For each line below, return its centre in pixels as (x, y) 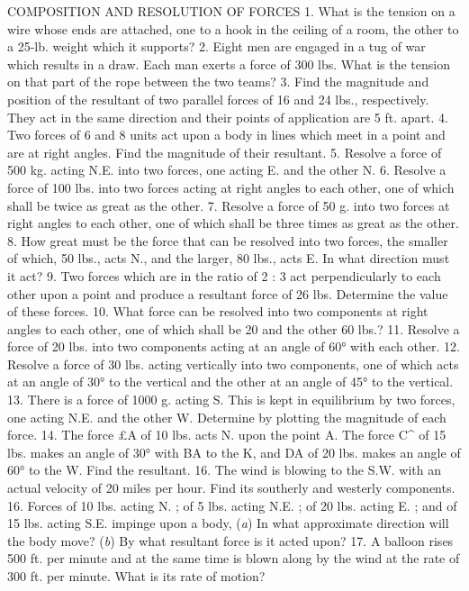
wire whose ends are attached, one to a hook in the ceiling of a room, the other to (233, 28)
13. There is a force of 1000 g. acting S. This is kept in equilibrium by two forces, (231, 400)
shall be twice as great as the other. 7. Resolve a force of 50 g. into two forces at (229, 205)
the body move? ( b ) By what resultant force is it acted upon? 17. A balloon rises (230, 540)
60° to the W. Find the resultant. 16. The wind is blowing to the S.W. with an (225, 470)
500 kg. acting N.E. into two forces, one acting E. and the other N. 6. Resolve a (227, 170)
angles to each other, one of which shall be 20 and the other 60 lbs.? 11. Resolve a (234, 328)
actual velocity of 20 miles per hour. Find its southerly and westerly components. (231, 488)
